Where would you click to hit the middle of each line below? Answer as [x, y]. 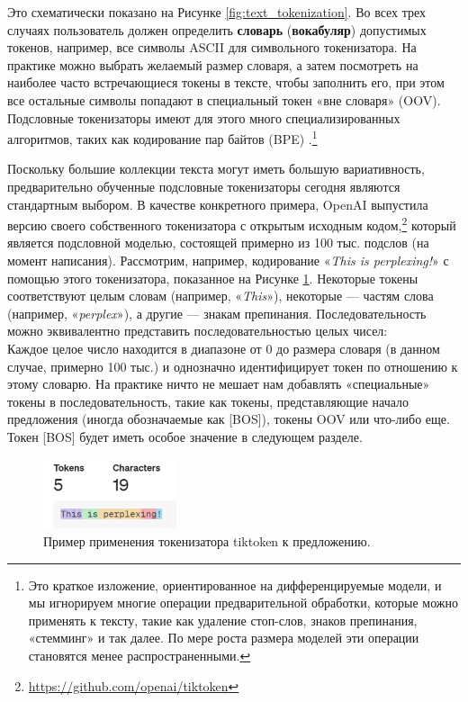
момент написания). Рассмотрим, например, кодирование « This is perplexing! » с [228, 261]
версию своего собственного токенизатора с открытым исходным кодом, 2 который [232, 224]
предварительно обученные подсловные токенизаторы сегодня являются [204, 186]
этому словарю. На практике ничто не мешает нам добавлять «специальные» [219, 384]
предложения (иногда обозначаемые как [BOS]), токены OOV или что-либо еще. [229, 419]
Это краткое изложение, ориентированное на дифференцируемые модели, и [235, 585]
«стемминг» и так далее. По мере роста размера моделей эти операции [224, 638]
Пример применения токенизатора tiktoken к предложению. [207, 540]
